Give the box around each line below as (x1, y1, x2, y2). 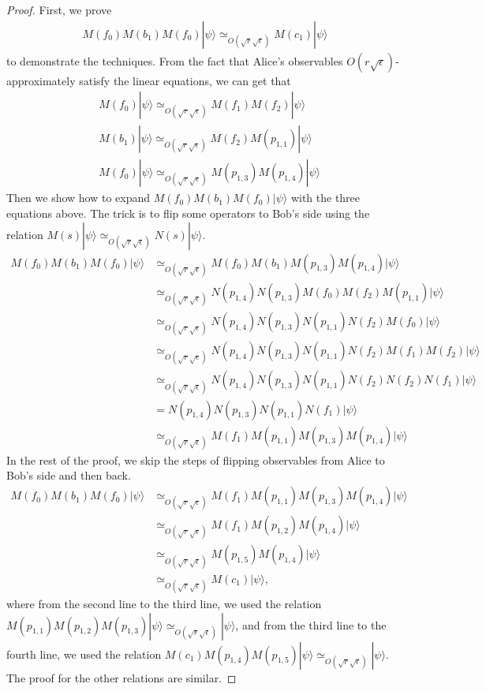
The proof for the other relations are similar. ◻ (6, 669, 237, 685)
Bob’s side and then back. (6, 467, 131, 484)
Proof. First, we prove (6, 2, 112, 17)
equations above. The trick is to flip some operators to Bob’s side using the (6, 204, 370, 221)
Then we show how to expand (6, 189, 151, 206)
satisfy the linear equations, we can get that (79, 72, 291, 88)
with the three (290, 189, 361, 206)
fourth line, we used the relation (6, 645, 162, 662)
